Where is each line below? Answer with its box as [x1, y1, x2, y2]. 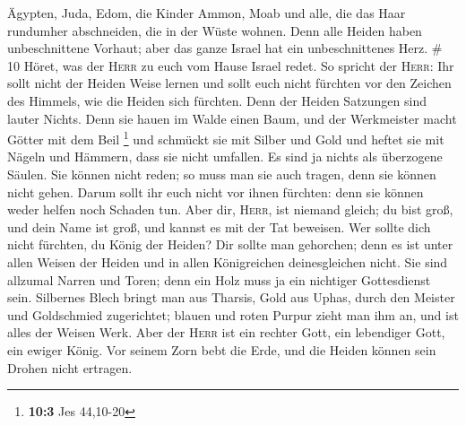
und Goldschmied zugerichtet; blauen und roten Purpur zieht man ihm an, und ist [7, 305, 459, 324]
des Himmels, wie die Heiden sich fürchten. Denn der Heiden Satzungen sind [7, 91, 427, 109]
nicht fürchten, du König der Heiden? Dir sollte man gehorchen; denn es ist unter [7, 235, 453, 254]
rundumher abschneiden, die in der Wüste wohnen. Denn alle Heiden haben [7, 21, 422, 39]
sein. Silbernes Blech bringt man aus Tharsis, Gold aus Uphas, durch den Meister [7, 288, 455, 307]
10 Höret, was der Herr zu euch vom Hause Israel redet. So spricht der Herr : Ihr [7, 56, 454, 74]
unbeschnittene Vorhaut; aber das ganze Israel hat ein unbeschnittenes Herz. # [7, 39, 443, 57]
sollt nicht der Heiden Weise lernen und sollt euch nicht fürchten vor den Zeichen [7, 74, 452, 92]
